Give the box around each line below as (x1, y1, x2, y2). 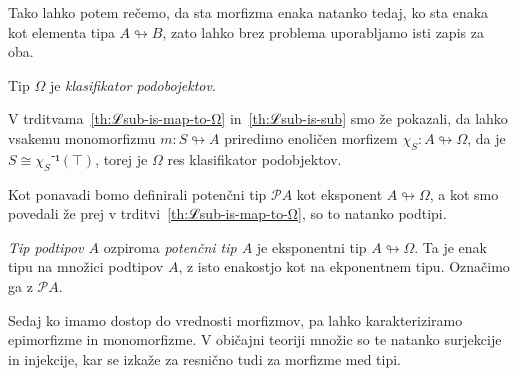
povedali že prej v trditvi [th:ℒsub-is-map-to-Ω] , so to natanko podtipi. (8, 203, 447, 224)
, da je (467, 127, 506, 148)
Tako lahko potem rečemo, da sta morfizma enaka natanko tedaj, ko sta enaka (8, 2, 489, 22)
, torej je (95, 148, 148, 169)
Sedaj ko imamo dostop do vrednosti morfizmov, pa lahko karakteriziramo (8, 309, 463, 330)
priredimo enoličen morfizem (224, 127, 398, 148)
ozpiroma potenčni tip (103, 236, 237, 257)
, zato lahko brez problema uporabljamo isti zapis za (162, 21, 484, 42)
